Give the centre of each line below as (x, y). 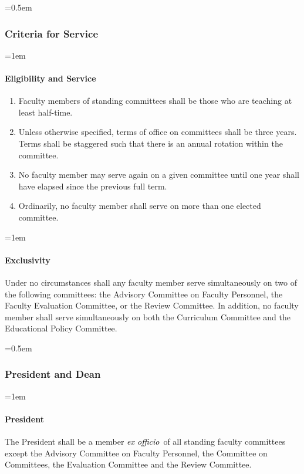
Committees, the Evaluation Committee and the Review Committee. (128, 464)
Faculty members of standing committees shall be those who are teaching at (155, 101)
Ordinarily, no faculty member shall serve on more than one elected (140, 206)
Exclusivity (28, 260)
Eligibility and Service (50, 78)
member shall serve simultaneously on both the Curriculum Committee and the (148, 316)
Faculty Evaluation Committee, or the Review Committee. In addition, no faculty (152, 305)
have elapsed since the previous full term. (93, 186)
